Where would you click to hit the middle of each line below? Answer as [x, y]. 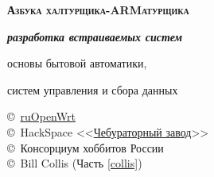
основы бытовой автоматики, [77, 63]
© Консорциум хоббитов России [86, 147]
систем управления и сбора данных [93, 89]
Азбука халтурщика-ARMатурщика [98, 10]
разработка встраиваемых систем [95, 36]
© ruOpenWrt [41, 116]
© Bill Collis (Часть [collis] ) [75, 163]
